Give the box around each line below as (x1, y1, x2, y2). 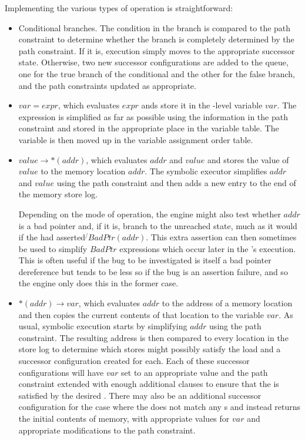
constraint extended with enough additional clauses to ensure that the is (18, 378, 279, 390)
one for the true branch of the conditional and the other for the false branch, (18, 67, 295, 80)
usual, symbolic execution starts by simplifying (18, 320, 187, 332)
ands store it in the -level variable (141, 99, 263, 111)
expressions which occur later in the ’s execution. (119, 242, 296, 254)
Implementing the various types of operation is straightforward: (5, 2, 233, 14)
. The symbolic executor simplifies (145, 165, 267, 177)
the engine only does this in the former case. (18, 277, 179, 289)
